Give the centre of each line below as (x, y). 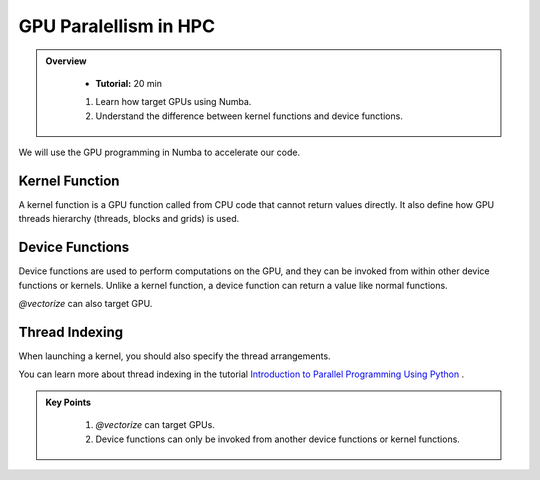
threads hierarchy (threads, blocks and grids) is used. (129, 219)
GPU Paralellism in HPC (116, 26)
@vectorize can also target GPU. (85, 304)
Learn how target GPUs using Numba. (173, 102)
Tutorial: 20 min (128, 83)
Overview (66, 61)
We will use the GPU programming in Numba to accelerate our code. (159, 152)
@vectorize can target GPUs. (155, 425)
